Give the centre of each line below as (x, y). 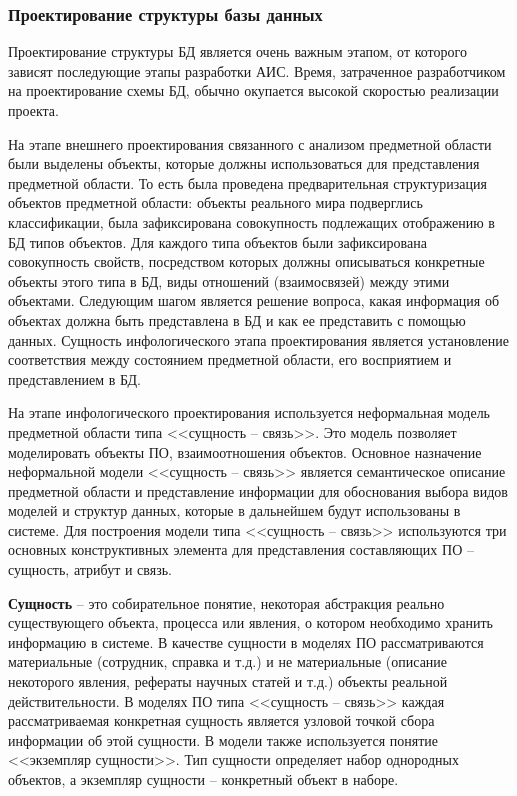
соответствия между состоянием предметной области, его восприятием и (230, 359)
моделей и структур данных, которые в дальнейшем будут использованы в (234, 510)
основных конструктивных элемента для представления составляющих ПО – (241, 549)
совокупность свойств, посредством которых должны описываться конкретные (246, 261)
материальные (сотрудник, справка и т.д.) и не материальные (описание (228, 661)
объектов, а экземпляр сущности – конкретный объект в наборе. (203, 779)
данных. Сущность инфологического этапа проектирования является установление (258, 339)
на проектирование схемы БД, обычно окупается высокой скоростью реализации (253, 90)
